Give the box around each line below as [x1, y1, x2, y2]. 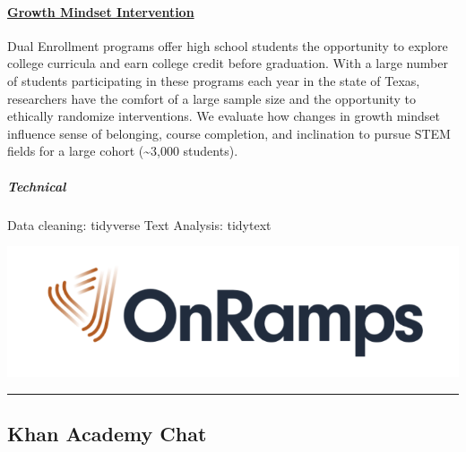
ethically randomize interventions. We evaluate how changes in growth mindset [7, 107, 440, 125]
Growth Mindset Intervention [7, 2, 194, 21]
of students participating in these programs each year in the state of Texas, [7, 71, 420, 90]
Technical [7, 176, 66, 195]
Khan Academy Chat [7, 420, 207, 448]
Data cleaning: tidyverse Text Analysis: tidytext [7, 215, 272, 234]
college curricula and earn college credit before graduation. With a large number [7, 54, 448, 72]
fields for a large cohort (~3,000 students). [7, 141, 238, 160]
